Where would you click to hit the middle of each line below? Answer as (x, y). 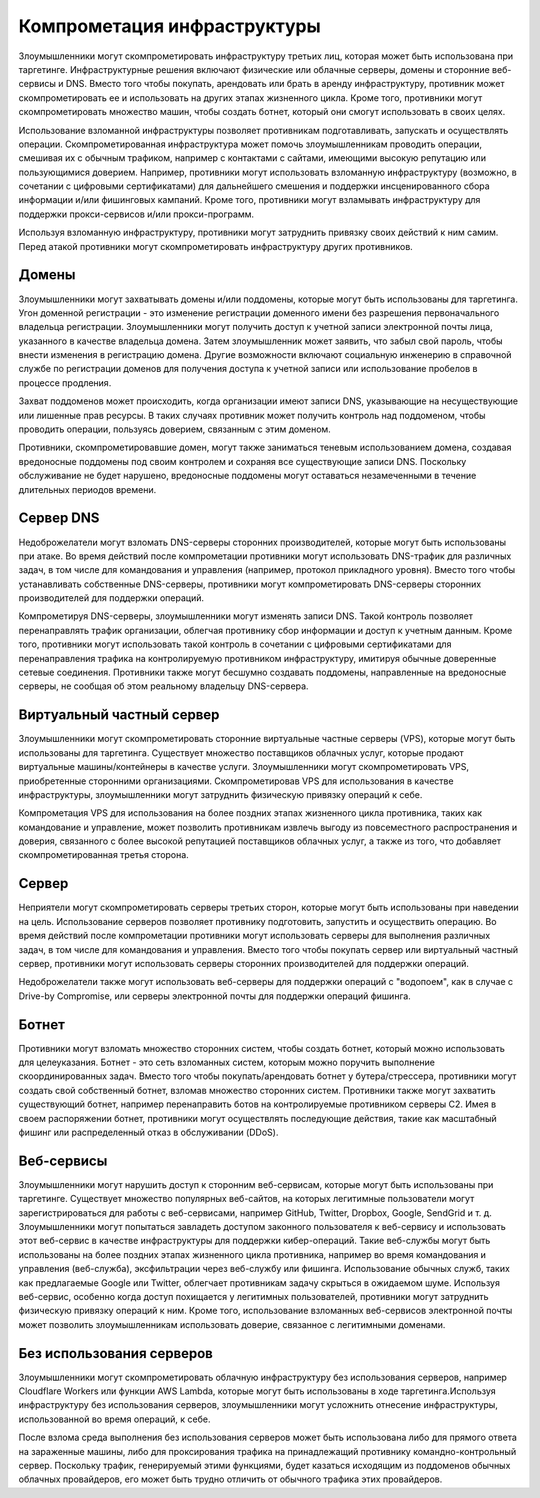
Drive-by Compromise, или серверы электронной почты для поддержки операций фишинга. (215, 996)
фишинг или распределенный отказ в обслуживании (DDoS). (148, 1132)
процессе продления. (65, 382)
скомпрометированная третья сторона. (103, 855)
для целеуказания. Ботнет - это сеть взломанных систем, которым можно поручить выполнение (226, 1062)
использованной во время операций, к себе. (114, 1419)
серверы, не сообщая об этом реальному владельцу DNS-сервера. (163, 686)
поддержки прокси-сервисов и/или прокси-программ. (136, 214)
